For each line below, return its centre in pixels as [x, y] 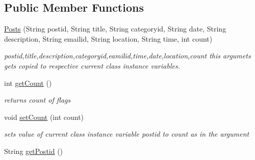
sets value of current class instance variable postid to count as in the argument [127, 134]
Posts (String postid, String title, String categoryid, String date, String [115, 29]
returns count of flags [37, 100]
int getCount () [28, 83]
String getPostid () [34, 151]
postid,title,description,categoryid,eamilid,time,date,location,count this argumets [127, 56]
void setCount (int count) [44, 117]
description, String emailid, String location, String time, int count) [108, 38]
